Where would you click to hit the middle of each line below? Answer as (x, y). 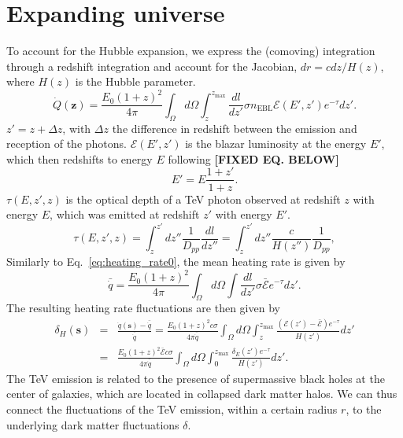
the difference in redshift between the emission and (235, 128)
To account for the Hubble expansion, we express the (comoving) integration (191, 51)
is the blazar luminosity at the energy (276, 144)
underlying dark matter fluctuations (93, 424)
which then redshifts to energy (79, 158)
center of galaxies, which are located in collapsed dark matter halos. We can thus (202, 394)
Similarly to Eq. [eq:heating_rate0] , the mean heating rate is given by (176, 261)
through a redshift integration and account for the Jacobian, (152, 66)
